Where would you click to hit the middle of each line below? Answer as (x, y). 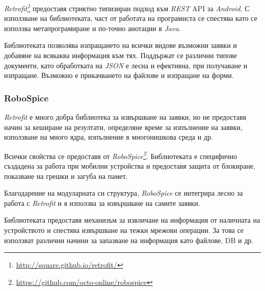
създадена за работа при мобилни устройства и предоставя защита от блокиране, (130, 166)
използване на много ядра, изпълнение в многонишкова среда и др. (109, 137)
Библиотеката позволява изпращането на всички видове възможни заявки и (121, 45)
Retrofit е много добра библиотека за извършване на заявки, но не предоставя (125, 117)
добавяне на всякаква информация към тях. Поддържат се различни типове (121, 55)
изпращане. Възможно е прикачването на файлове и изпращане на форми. (119, 75)
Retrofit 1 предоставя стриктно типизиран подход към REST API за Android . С (127, 7)
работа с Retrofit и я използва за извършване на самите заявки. (102, 203)
